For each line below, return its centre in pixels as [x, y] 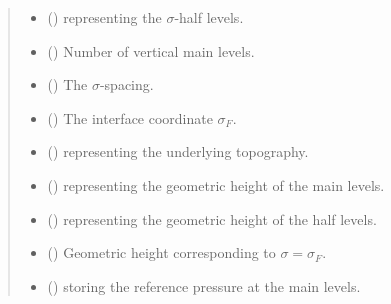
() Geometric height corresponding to [161, 252]
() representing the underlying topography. [178, 151]
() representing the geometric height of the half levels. [212, 218]
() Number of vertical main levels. [151, 50]
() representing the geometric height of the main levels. [216, 184]
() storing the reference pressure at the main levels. [204, 285]
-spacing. [126, 84]
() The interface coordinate [130, 117]
